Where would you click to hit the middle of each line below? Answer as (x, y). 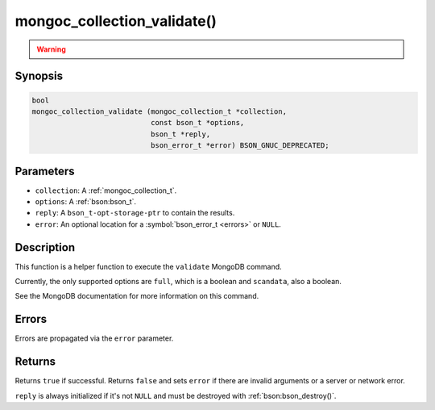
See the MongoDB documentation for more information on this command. (137, 296)
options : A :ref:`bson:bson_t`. (86, 201)
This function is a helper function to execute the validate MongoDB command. (148, 266)
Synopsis (39, 76)
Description (45, 247)
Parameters (45, 171)
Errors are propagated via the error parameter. (94, 338)
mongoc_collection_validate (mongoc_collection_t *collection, (159, 111)
